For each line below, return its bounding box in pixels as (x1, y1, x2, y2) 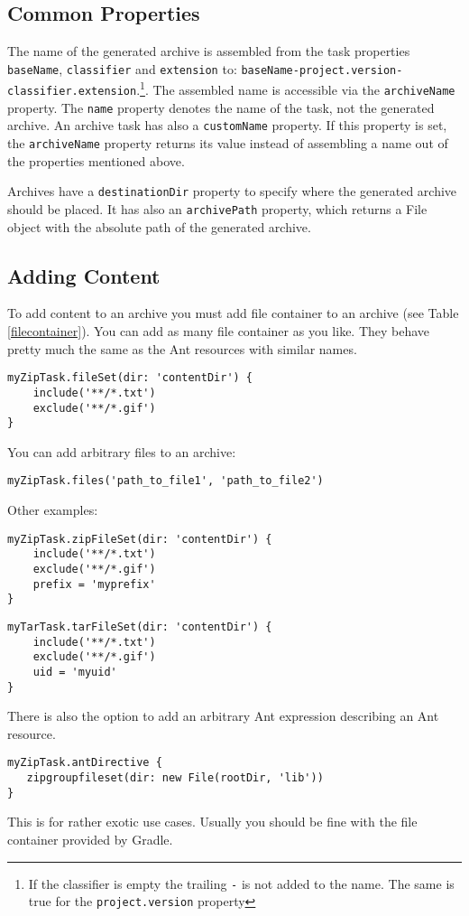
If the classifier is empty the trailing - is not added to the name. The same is (28, 874, 455, 893)
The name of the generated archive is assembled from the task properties (7, 42, 410, 61)
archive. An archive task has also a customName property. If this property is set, (7, 116, 447, 135)
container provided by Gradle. (7, 830, 173, 848)
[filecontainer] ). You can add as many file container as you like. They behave (7, 322, 430, 341)
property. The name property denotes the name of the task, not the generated (7, 98, 435, 117)
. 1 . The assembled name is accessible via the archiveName (136, 78, 455, 99)
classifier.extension (7, 85, 137, 98)
